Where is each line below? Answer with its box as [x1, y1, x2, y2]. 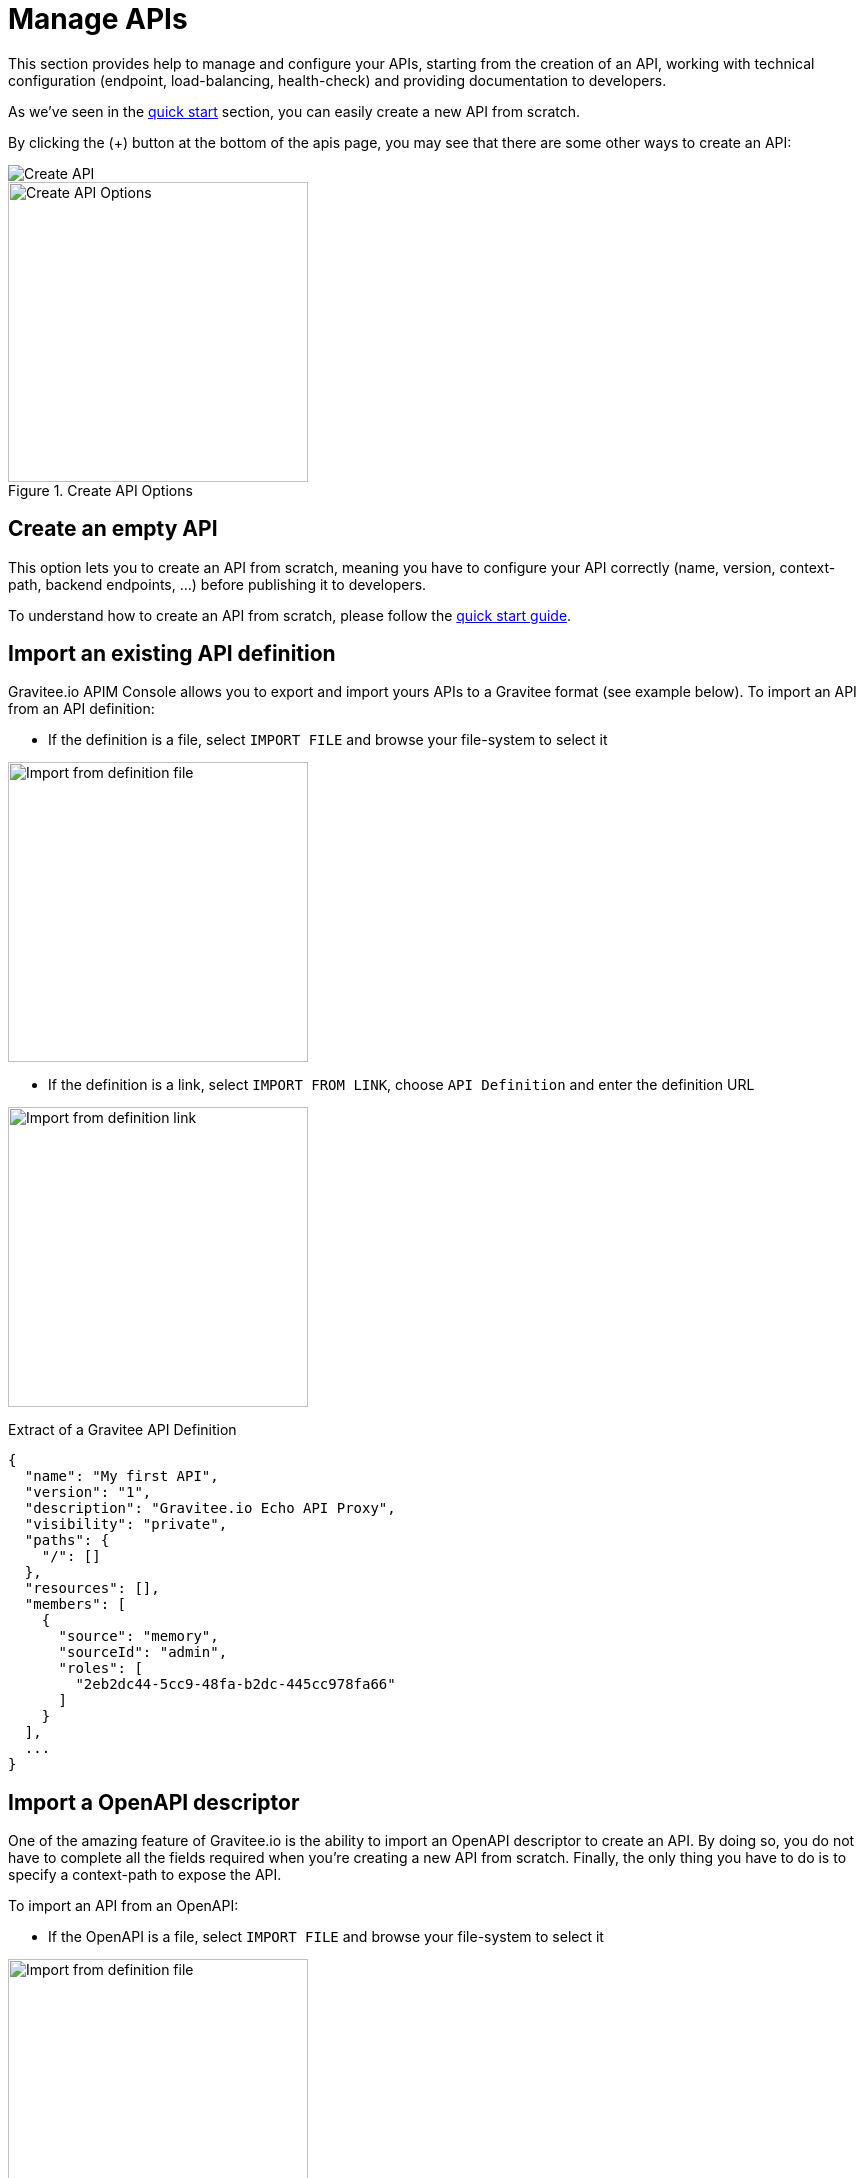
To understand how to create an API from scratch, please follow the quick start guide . [8, 606, 572, 624]
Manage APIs [8, 2, 188, 36]
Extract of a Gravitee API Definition [8, 1421, 237, 1439]
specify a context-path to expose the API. [8, 1866, 282, 1884]
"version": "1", [24, 1484, 152, 1501]
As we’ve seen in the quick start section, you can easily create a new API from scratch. [8, 102, 581, 120]
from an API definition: [8, 700, 155, 718]
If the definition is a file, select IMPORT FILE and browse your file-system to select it [48, 731, 608, 749]
